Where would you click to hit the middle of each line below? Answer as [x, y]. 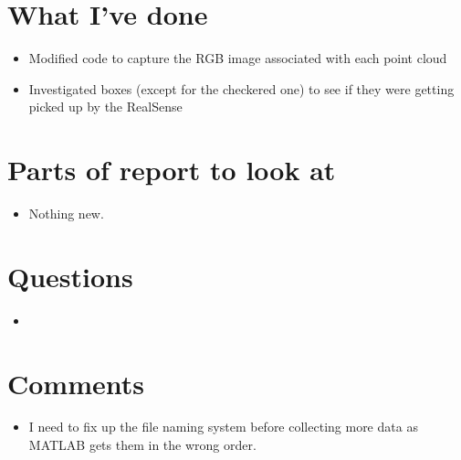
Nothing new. [66, 214]
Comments [76, 383]
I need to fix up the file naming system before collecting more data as [223, 427]
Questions [70, 276]
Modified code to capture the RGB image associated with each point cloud [238, 58]
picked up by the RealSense [105, 107]
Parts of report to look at [172, 170]
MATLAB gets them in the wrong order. [142, 445]
